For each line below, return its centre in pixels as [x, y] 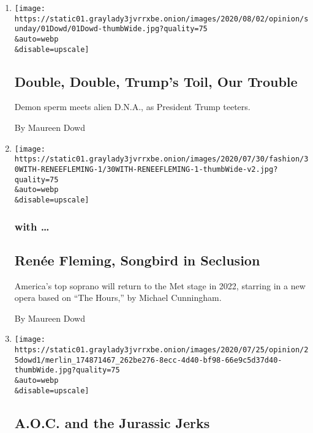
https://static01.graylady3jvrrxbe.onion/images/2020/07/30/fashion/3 [161, 159]
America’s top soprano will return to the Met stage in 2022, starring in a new [160, 285]
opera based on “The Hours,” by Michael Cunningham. [118, 298]
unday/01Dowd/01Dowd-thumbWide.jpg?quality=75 [111, 29]
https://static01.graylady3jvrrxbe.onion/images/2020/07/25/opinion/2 [161, 350]
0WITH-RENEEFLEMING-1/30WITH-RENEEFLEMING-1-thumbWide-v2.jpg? [146, 169]
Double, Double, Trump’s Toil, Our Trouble [156, 81]
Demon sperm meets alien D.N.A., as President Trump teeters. [132, 107]
